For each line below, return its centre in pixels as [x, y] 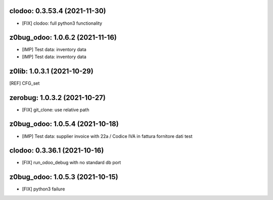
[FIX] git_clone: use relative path [56, 110]
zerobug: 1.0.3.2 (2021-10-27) [57, 98]
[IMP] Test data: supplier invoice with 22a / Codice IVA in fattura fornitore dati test [107, 136]
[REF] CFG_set [25, 83]
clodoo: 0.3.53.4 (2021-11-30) [58, 11]
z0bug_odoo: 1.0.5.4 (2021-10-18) [64, 124]
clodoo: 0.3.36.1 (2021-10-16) [57, 151]
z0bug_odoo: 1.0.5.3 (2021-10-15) [64, 177]
